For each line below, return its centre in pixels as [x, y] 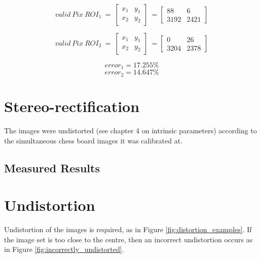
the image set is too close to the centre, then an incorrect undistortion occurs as [128, 239]
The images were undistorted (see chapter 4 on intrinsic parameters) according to [130, 131]
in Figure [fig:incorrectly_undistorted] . [64, 249]
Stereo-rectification [72, 106]
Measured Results [52, 168]
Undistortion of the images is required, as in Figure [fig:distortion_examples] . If [128, 229]
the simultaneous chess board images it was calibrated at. [94, 140]
